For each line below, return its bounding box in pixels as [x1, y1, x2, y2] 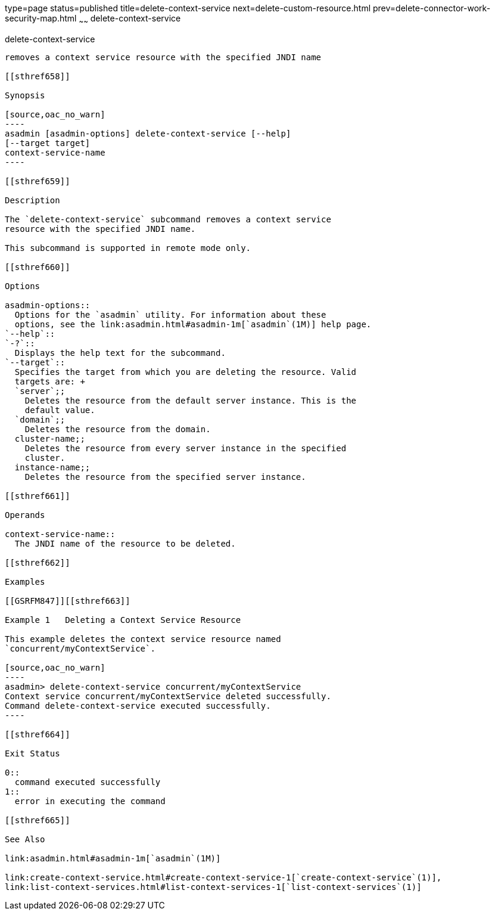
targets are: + [14, 376, 85, 386]
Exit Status [5, 748, 60, 758]
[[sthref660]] [5, 262, 70, 272]
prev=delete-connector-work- [373, 3, 491, 13]
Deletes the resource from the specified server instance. [24, 472, 306, 482]
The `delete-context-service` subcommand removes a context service [5, 214, 331, 224]
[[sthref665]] [5, 815, 70, 825]
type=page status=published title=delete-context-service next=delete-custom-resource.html [5, 3, 371, 13]
